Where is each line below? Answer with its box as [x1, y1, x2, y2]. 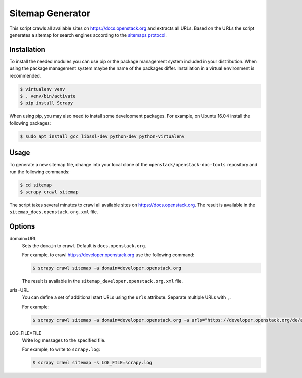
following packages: [9, 120, 51, 126]
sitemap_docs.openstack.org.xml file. [9, 209, 98, 215]
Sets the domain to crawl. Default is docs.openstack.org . [22, 242, 147, 249]
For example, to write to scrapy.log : [22, 346, 100, 352]
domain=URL [9, 236, 37, 242]
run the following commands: [9, 169, 70, 175]
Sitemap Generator [9, 8, 91, 19]
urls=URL [9, 287, 29, 293]
